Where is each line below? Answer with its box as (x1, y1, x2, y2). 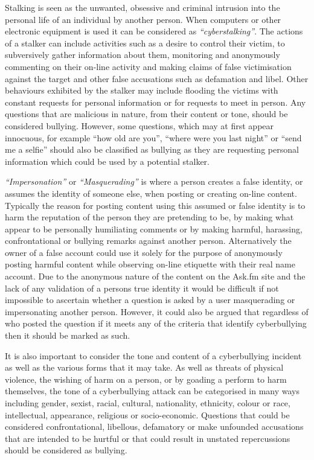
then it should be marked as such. (5, 329, 130, 342)
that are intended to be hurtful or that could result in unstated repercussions (5, 432, 290, 444)
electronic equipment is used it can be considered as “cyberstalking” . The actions (5, 25, 303, 37)
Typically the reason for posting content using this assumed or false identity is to (5, 199, 306, 211)
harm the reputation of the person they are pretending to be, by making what (5, 211, 294, 223)
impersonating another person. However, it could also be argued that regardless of (5, 305, 309, 318)
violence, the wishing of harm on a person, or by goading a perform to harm (5, 372, 287, 385)
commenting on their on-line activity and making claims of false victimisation (5, 60, 292, 72)
